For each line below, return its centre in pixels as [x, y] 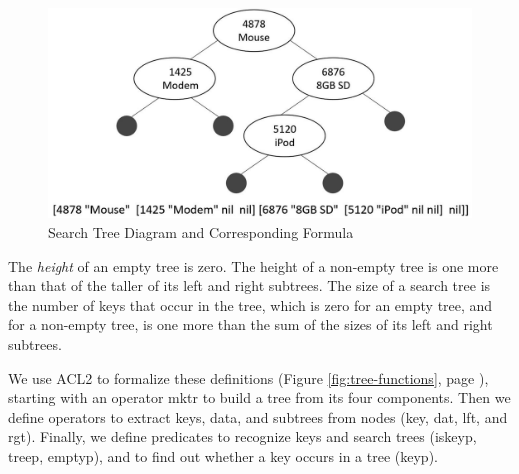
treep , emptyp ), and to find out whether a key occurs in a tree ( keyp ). [223, 455]
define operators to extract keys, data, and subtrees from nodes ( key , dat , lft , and [258, 416]
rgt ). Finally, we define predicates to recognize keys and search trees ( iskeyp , [242, 436]
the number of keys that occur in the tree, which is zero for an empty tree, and [250, 304]
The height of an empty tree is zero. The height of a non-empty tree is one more [253, 265]
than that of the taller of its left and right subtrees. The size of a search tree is [249, 285]
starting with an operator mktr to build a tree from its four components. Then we [259, 397]
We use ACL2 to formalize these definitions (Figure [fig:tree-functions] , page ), [248, 377]
